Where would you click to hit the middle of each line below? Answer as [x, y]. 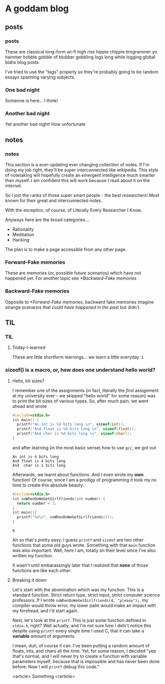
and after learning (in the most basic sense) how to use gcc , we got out [84, 447]
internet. [14, 186]
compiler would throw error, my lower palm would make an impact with [84, 606]
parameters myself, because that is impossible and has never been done [86, 662]
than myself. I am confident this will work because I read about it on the [78, 181]
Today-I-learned [29, 347]
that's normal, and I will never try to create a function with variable [79, 656]
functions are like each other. [42, 571]
